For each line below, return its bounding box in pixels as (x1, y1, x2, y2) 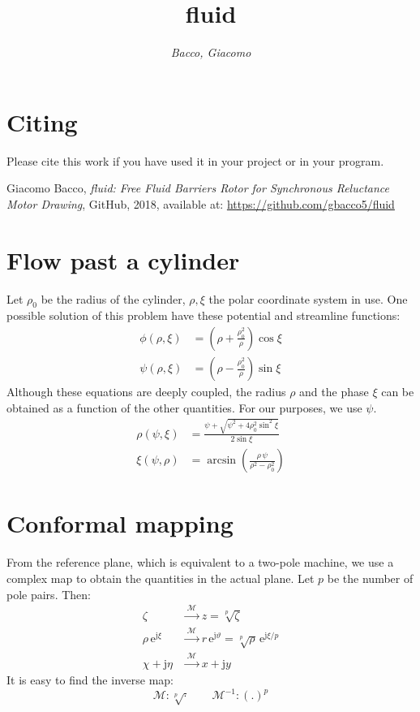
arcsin (207, 455, 237, 467)
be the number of (327, 570, 414, 586)
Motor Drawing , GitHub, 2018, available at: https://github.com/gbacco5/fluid (6, 195, 395, 212)
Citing (6, 105, 78, 138)
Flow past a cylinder (6, 243, 240, 276)
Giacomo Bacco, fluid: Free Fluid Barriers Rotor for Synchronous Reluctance (6, 179, 390, 196)
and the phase (299, 383, 369, 400)
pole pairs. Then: (6, 585, 91, 602)
